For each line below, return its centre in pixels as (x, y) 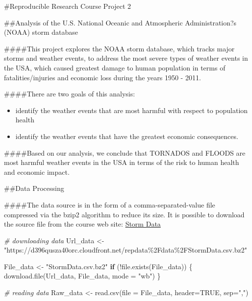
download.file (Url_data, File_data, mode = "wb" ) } (82, 276)
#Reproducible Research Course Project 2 (68, 6)
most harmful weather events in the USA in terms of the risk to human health (122, 162)
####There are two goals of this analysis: (70, 94)
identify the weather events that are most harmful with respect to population (132, 110)
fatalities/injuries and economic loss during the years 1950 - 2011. (102, 77)
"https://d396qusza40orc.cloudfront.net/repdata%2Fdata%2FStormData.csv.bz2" (126, 250)
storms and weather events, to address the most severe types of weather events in (126, 58)
